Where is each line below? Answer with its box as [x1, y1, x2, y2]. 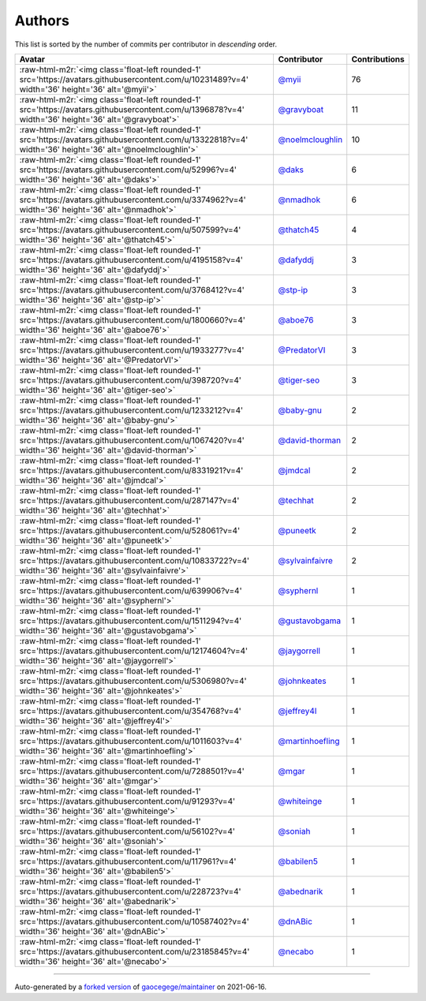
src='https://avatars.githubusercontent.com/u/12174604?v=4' [19, 645, 248, 656]
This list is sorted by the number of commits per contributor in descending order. [14, 39, 278, 49]
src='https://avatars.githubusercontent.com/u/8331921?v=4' [19, 465, 244, 476]
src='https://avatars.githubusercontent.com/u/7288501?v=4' [19, 765, 245, 776]
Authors [14, 12, 70, 29]
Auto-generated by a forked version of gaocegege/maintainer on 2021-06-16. [14, 982, 267, 992]
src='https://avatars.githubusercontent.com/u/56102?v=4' [19, 825, 236, 836]
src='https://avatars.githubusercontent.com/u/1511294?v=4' [19, 615, 242, 626]
